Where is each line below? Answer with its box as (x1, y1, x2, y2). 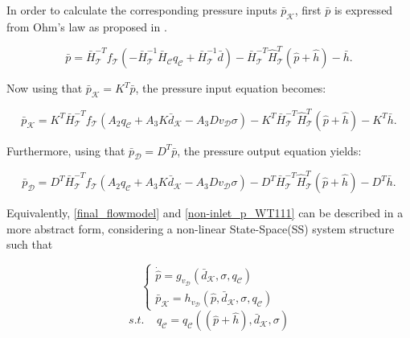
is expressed (334, 2, 393, 18)
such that (6, 236, 53, 253)
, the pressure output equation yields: (177, 142, 362, 159)
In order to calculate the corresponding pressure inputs (6, 2, 277, 18)
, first (294, 2, 322, 18)
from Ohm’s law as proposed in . (6, 18, 167, 35)
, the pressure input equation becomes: (135, 80, 326, 97)
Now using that (6, 80, 83, 97)
